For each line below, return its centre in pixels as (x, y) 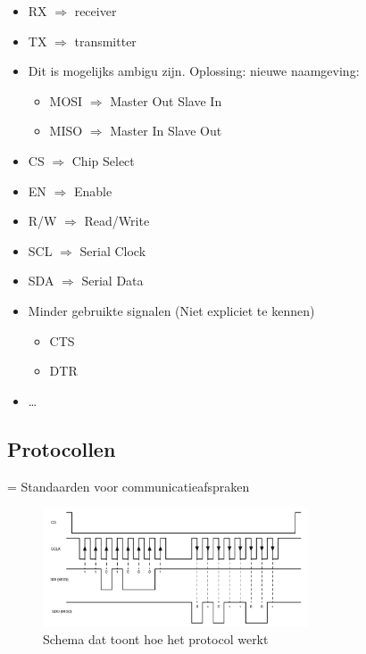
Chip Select (103, 160)
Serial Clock (113, 250)
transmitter (105, 41)
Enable (93, 190)
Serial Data (112, 281)
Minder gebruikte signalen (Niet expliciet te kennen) (171, 310)
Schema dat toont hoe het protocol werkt (156, 638)
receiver (96, 11)
